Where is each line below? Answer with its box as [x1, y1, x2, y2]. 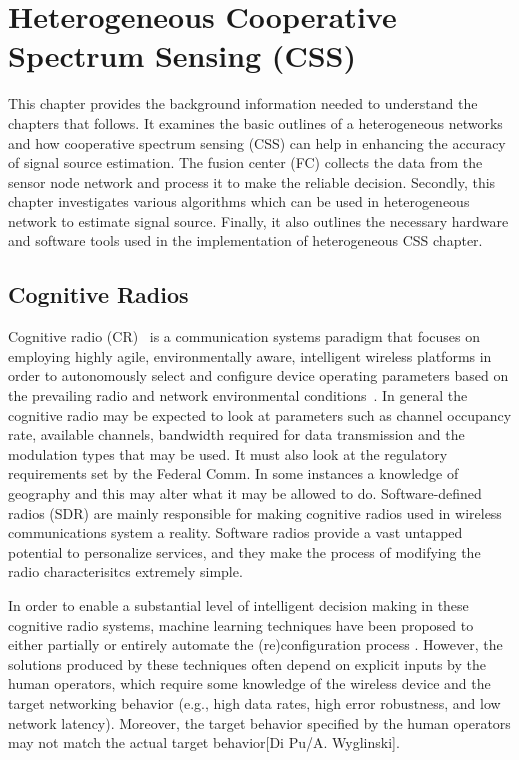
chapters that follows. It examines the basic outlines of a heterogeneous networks [8, 112, 503, 133]
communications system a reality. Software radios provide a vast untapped [8, 522, 463, 543]
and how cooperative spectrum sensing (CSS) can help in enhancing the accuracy [8, 132, 506, 153]
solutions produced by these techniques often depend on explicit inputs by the [8, 653, 487, 674]
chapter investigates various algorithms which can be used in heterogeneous [8, 191, 470, 212]
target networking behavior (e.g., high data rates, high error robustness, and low [8, 692, 501, 713]
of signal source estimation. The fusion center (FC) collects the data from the [8, 152, 483, 173]
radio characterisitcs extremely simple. [8, 561, 243, 582]
